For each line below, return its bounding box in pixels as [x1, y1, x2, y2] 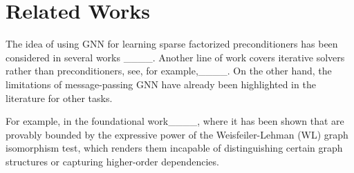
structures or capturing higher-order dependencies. [6, 154, 219, 168]
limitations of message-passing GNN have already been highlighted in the [6, 77, 316, 91]
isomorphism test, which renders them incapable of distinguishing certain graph [6, 141, 343, 155]
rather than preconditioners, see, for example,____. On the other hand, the [6, 63, 332, 78]
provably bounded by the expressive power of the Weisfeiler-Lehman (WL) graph [6, 127, 348, 141]
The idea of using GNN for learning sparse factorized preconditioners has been [6, 37, 338, 51]
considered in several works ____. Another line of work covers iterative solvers [6, 50, 345, 64]
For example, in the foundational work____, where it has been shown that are [6, 114, 344, 128]
